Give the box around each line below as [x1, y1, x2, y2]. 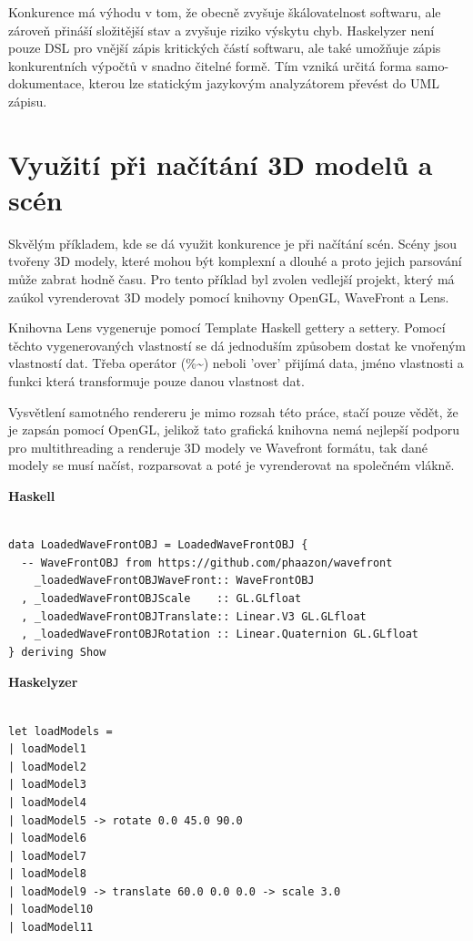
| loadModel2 [8, 760, 86, 773]
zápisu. [8, 91, 47, 110]
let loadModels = [8, 724, 113, 738]
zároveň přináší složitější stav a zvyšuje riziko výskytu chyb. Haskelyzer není [8, 20, 435, 39]
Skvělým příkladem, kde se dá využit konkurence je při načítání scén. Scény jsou [8, 233, 458, 252]
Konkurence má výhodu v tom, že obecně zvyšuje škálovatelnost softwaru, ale [8, 3, 441, 21]
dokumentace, [8, 74, 85, 93]
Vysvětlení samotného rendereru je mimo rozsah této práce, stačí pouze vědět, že [8, 402, 458, 421]
